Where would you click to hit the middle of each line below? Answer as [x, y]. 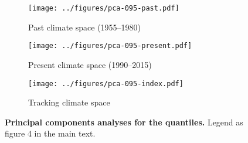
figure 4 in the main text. [50, 133]
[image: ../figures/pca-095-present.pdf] [110, 46]
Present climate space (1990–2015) [90, 64]
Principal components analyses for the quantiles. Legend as [124, 122]
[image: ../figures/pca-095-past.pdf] [104, 8]
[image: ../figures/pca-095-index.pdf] [106, 84]
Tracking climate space [69, 102]
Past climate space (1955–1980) [85, 27]
